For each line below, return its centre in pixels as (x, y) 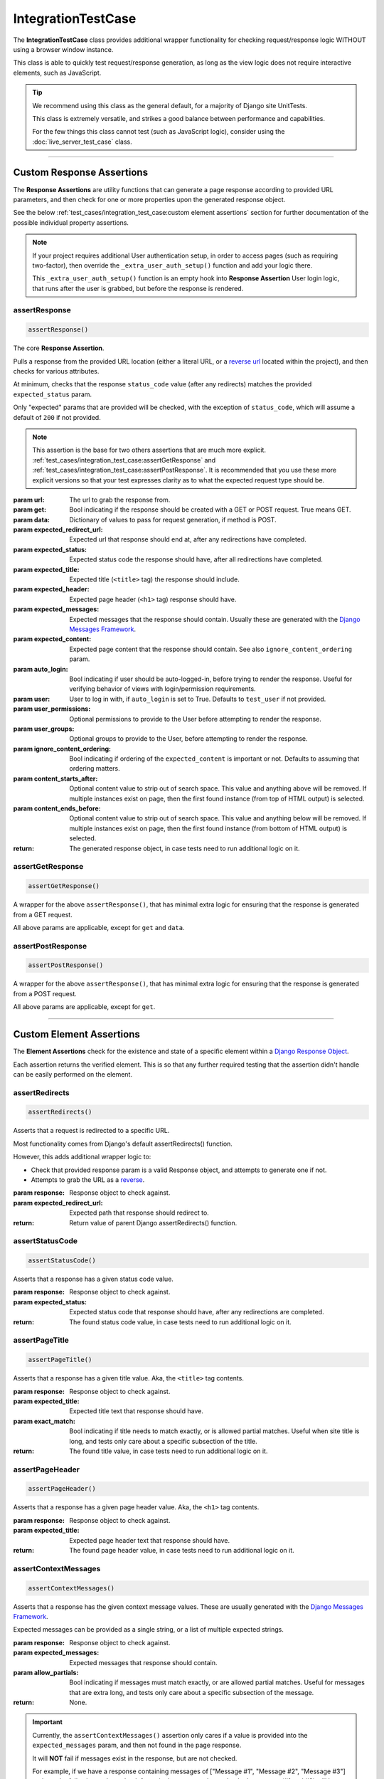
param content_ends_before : (57, 808)
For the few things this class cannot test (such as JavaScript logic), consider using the (159, 132)
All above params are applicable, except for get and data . (99, 927)
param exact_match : (44, 1421)
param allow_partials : (46, 1672)
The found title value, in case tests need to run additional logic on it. (169, 1451)
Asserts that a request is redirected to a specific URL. (91, 1131)
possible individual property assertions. (71, 222)
